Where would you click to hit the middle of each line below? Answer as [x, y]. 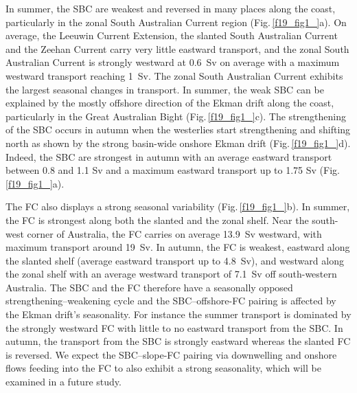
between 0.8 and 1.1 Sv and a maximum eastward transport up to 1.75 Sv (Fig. [173, 170]
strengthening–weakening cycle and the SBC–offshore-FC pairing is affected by [171, 301]
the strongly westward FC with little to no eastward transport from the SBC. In [174, 327]
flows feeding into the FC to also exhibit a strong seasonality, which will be [163, 368]
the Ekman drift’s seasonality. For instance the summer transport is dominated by [178, 314]
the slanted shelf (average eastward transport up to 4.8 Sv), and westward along [175, 260]
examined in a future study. [64, 382]
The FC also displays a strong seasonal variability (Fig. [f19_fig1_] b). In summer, [178, 206]
